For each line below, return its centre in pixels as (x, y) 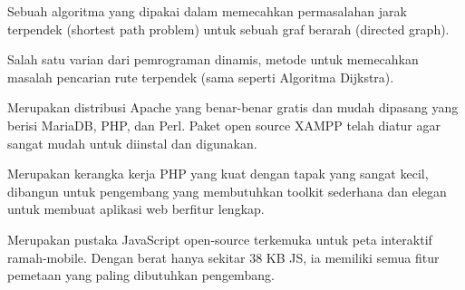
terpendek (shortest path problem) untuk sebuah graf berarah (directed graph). (228, 29)
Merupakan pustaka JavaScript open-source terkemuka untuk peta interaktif (220, 239)
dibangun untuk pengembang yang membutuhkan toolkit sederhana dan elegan (227, 191)
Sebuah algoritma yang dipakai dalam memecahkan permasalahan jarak (207, 11)
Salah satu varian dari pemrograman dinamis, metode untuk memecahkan (213, 59)
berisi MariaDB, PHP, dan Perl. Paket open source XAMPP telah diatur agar (224, 125)
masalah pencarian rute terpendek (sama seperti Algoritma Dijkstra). (201, 77)
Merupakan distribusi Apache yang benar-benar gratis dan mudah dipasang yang (233, 107)
